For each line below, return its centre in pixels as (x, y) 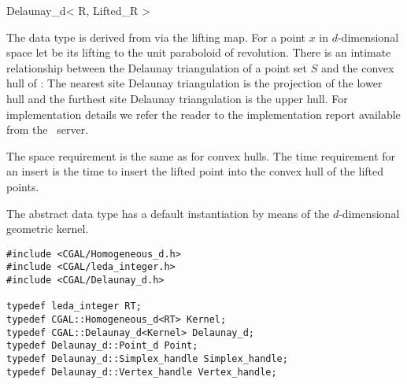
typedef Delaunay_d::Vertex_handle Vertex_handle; (142, 372)
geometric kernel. (48, 229)
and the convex (357, 67)
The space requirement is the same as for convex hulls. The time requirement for (201, 155)
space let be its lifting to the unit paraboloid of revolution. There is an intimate (199, 52)
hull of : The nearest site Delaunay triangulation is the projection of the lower (194, 83)
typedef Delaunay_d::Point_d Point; (102, 346)
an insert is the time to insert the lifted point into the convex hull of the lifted (195, 171)
